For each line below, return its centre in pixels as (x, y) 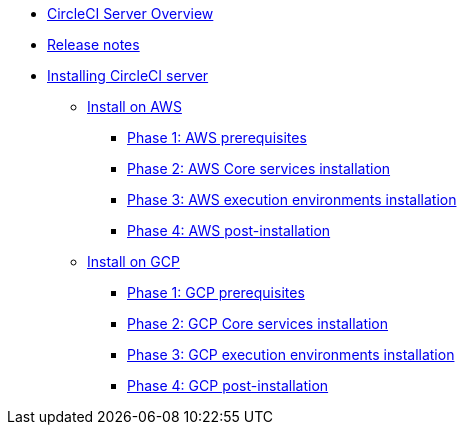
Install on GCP (133, 261)
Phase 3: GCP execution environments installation (291, 354)
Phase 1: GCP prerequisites (216, 292)
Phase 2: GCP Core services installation (258, 323)
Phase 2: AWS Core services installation (259, 168)
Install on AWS (134, 106)
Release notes (93, 44)
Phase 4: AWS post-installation (229, 230)
